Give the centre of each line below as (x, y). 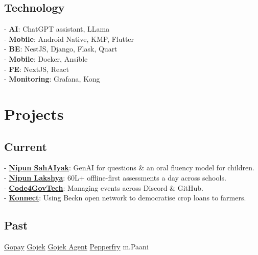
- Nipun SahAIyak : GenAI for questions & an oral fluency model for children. (129, 168)
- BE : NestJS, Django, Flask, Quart (61, 49)
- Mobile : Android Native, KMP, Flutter (69, 39)
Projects (34, 113)
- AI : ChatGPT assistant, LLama (57, 29)
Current (26, 146)
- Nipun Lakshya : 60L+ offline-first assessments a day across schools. (115, 177)
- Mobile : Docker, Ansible (46, 58)
